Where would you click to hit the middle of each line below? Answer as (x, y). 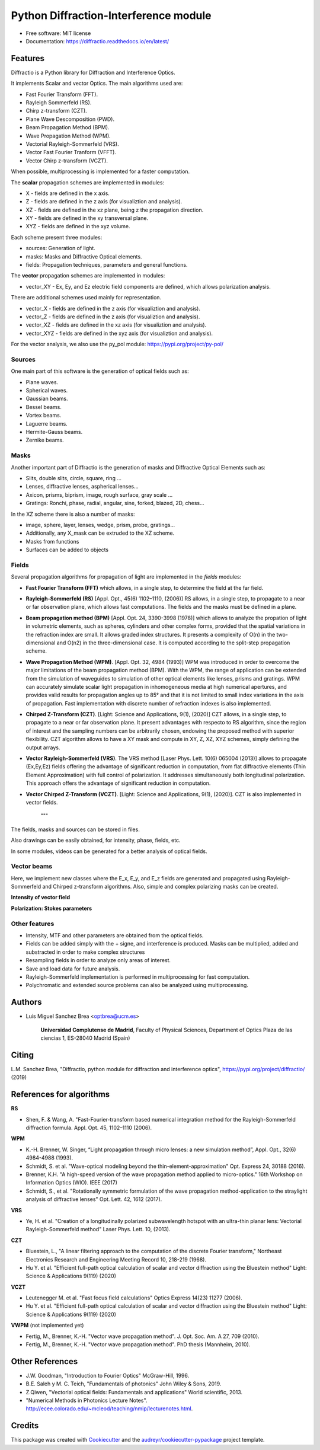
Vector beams (32, 867)
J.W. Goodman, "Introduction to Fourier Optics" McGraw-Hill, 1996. (108, 1375)
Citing (22, 1055)
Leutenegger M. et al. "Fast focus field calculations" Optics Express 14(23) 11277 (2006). (134, 1298)
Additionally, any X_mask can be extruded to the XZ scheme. (100, 533)
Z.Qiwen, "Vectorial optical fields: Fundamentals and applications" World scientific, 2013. (134, 1392)
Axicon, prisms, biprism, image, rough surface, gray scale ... (99, 494)
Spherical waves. (47, 391)
